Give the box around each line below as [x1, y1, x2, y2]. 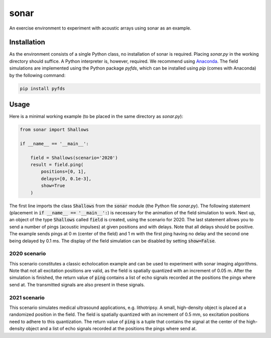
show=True [41, 183, 65, 189]
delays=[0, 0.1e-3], [41, 176, 92, 181]
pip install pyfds [20, 86, 65, 91]
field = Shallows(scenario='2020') [30, 155, 118, 160]
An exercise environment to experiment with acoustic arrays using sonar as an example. [9, 25, 192, 31]
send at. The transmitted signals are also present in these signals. [9, 281, 145, 287]
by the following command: [9, 72, 66, 78]
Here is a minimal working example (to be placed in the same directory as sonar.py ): [9, 113, 183, 120]
